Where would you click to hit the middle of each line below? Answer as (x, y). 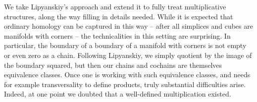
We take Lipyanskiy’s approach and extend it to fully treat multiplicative (115, 6)
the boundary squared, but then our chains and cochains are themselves (113, 65)
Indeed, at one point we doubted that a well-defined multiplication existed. (118, 94)
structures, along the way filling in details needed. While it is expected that (119, 16)
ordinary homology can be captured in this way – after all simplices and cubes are (128, 26)
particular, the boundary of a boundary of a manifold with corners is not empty (125, 45)
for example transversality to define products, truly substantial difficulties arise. (125, 84)
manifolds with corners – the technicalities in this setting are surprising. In (117, 35)
